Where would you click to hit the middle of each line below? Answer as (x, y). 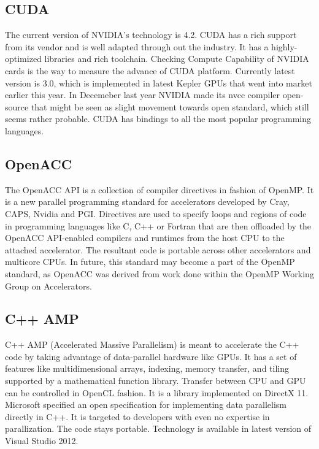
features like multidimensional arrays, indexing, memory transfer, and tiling (147, 368)
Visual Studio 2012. (42, 441)
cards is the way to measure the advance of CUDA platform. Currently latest (150, 70)
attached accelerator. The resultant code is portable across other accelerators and (158, 249)
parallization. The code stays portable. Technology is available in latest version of (158, 428)
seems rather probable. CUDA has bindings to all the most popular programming (158, 119)
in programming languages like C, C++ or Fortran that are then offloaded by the (158, 225)
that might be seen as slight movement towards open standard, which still (170, 106)
